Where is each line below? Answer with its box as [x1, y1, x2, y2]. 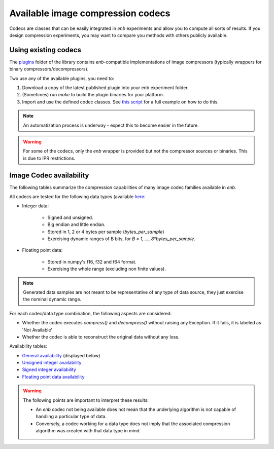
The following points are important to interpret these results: [23, 397, 149, 403]
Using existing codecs [9, 46, 81, 54]
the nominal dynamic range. [23, 296, 82, 303]
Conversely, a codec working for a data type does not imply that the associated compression [36, 421, 230, 427]
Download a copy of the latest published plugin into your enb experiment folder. [22, 85, 189, 91]
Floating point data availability [22, 373, 85, 380]
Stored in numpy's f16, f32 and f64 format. [47, 258, 136, 265]
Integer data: [22, 203, 49, 209]
